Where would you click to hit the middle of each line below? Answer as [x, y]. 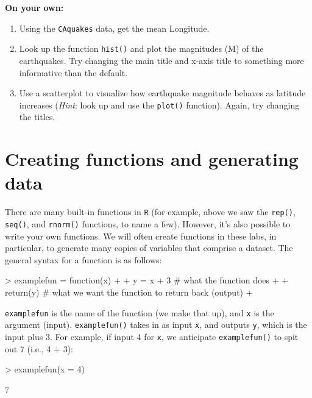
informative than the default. [73, 72]
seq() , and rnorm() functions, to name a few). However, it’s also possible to [148, 223]
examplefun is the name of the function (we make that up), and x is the [140, 312]
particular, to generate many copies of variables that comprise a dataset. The [149, 248]
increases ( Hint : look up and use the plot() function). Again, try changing [159, 105]
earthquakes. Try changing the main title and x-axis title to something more [161, 60]
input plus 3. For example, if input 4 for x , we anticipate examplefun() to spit [152, 336]
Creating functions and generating [152, 159]
